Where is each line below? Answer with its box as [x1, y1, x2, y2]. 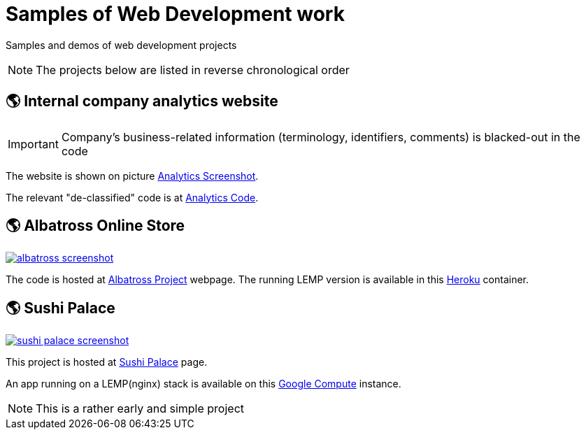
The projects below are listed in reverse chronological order [36, 62, 350, 77]
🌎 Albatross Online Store [6, 217, 185, 235]
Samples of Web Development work [6, 2, 345, 26]
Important [8, 136, 59, 151]
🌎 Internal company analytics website [6, 92, 278, 110]
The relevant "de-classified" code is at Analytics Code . [6, 191, 259, 204]
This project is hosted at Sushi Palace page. [6, 356, 208, 369]
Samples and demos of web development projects [6, 38, 237, 51]
